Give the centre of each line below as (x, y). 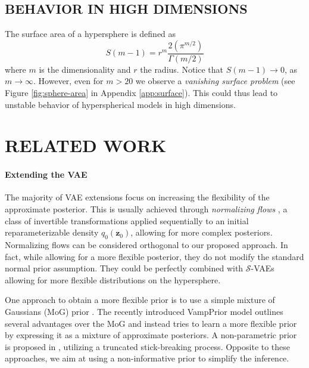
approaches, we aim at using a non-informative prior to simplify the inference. (147, 358)
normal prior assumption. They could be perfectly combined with (124, 268)
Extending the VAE (46, 174)
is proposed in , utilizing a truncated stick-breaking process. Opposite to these (148, 346)
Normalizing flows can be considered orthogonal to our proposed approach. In (146, 244)
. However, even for (68, 81)
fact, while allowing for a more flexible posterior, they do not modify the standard (154, 256)
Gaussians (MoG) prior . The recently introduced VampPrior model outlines (144, 311)
